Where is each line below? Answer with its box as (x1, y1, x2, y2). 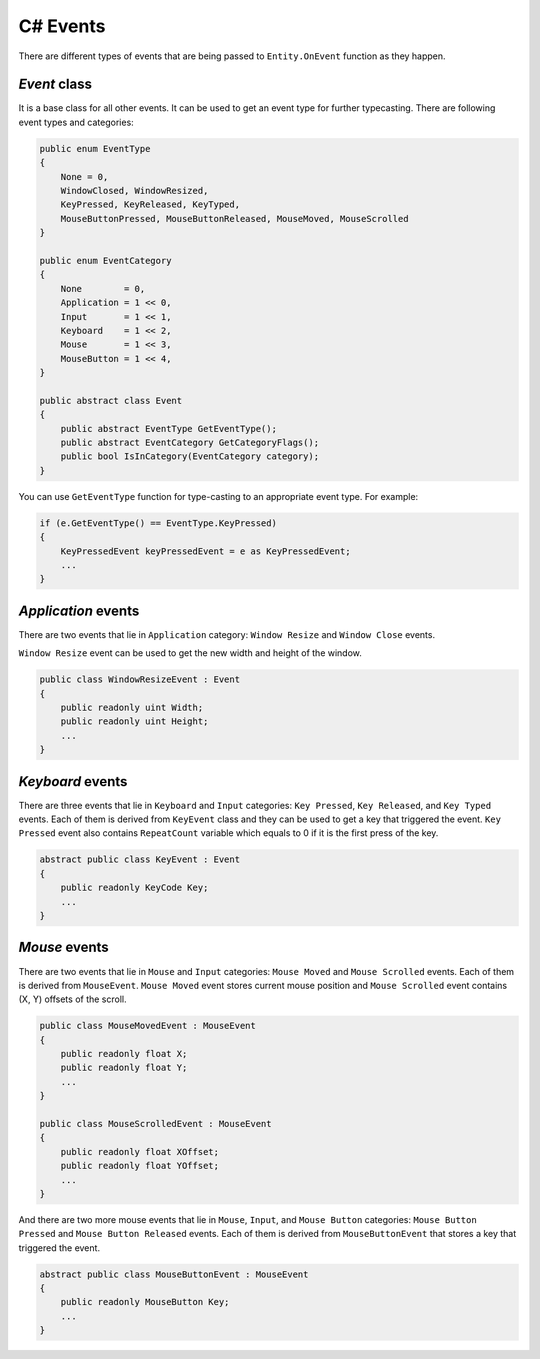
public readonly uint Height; (60, 716, 209, 727)
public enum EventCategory (39, 255, 172, 266)
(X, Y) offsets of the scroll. (18, 993, 127, 1005)
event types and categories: (18, 116, 134, 128)
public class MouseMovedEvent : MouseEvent (39, 1020, 257, 1032)
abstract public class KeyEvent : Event (39, 854, 240, 865)
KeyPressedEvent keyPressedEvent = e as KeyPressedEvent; (60, 545, 351, 557)
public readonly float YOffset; (60, 1160, 220, 1172)
